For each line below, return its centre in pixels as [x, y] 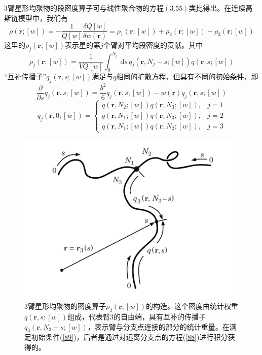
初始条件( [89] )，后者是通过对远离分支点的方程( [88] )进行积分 [129, 337]
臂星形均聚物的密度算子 [67, 306]
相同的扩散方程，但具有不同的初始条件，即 [187, 76]
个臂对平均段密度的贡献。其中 [153, 45]
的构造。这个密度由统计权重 [192, 306]
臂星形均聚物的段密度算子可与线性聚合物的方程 [86, 8]
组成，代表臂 [89, 316]
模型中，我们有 [43, 18]
